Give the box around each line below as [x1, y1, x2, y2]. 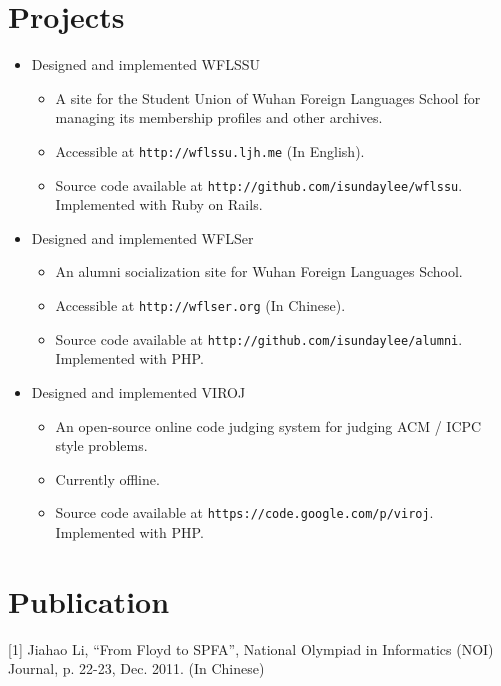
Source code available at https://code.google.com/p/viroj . [55, 502, 434, 523]
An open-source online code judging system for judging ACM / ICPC [55, 415, 482, 436]
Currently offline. [55, 468, 160, 489]
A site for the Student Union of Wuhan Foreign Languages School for [55, 87, 481, 108]
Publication [8, 580, 170, 621]
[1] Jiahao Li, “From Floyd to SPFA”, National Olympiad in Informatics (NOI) [8, 638, 494, 659]
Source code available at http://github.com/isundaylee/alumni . [55, 328, 463, 349]
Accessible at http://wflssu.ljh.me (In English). [55, 140, 365, 161]
